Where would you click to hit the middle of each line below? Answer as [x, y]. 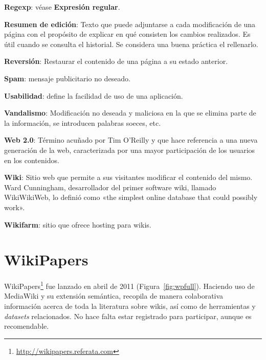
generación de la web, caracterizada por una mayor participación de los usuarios [130, 150]
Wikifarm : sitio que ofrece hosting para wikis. [78, 224]
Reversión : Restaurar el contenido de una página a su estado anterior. [116, 61]
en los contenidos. [32, 160]
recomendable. [27, 326]
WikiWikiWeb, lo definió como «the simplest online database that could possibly [131, 197]
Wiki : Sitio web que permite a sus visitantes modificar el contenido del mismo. [128, 177]
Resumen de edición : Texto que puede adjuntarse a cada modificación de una [130, 24]
